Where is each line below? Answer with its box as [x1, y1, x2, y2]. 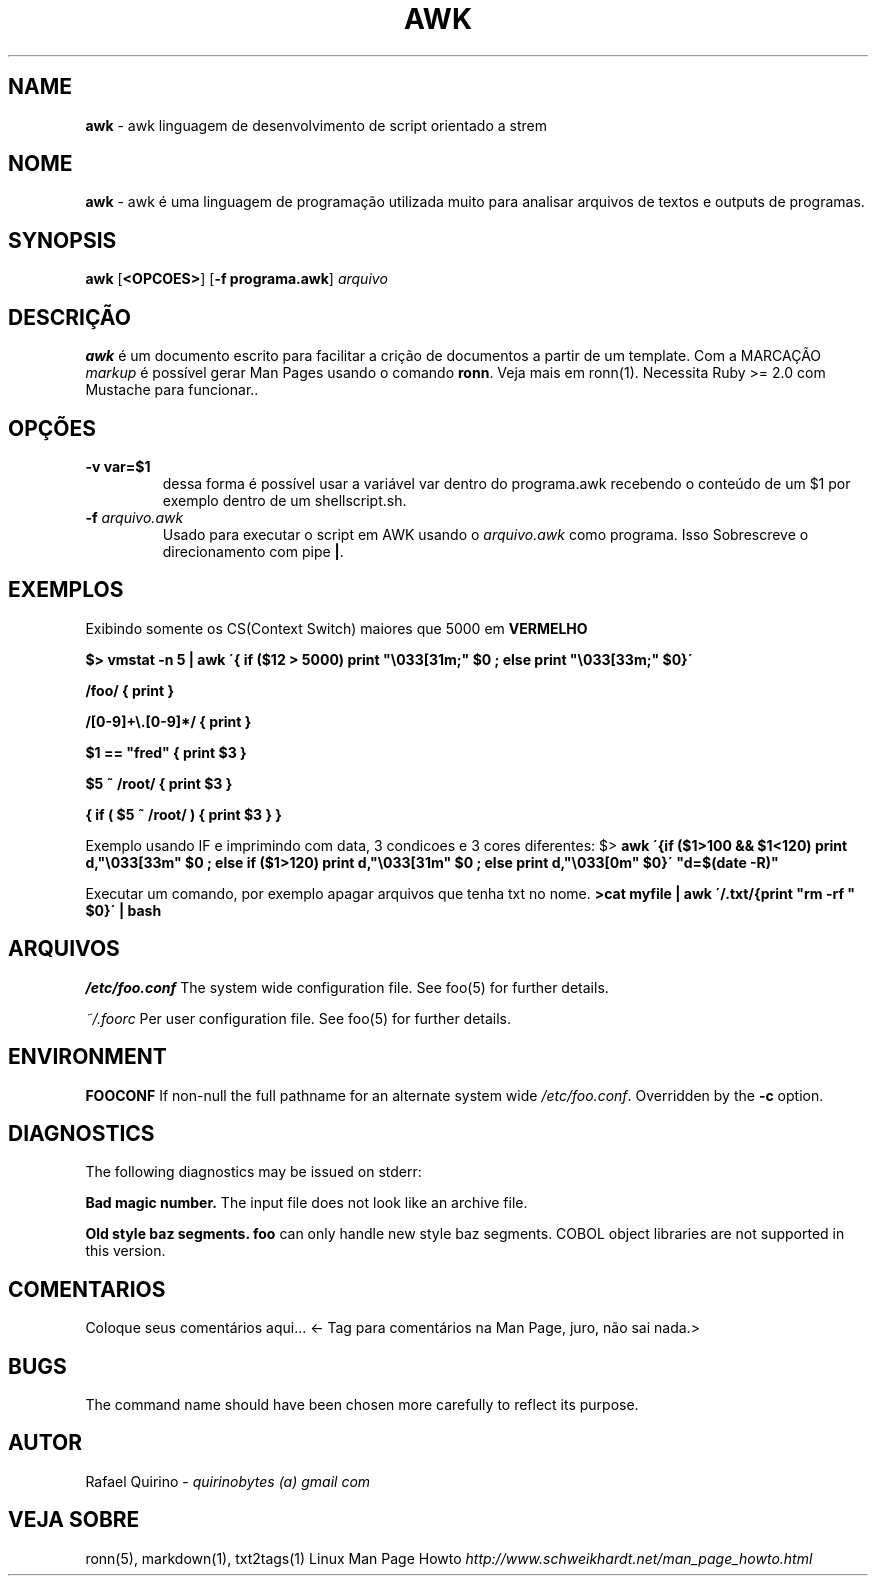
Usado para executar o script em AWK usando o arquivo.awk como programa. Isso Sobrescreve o [162, 525, 809, 543]
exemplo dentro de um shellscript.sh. [162, 491, 407, 509]
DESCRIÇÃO [8, 304, 131, 330]
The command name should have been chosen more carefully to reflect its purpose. [85, 1396, 639, 1414]
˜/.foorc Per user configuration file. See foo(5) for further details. [85, 1009, 512, 1027]
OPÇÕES [8, 415, 97, 441]
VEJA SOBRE [8, 1507, 140, 1533]
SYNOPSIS [8, 227, 117, 253]
